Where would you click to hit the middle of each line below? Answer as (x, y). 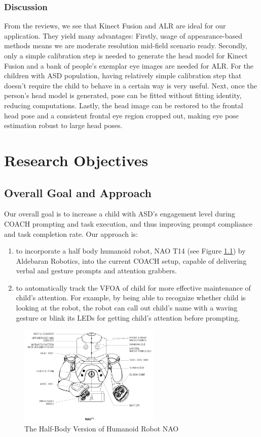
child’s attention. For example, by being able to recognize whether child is (131, 298)
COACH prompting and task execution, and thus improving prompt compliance (128, 223)
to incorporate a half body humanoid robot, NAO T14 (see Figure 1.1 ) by (131, 251)
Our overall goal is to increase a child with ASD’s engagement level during (120, 214)
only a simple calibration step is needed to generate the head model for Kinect (126, 55)
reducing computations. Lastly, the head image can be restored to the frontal (124, 105)
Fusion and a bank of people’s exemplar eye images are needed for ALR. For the (129, 65)
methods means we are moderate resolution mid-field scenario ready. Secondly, (126, 45)
